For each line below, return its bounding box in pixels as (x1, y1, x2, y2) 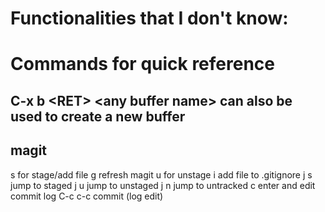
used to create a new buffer (10, 108, 186, 125)
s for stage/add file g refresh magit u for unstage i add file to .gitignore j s (10, 168, 313, 181)
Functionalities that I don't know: (10, 7, 289, 30)
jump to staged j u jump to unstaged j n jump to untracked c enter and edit (10, 179, 316, 191)
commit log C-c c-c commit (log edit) (10, 190, 164, 202)
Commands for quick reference (10, 53, 276, 76)
